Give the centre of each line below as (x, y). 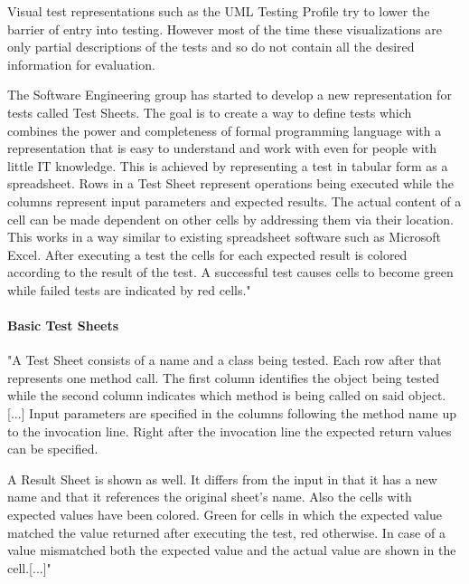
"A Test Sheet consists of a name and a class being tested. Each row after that (225, 360)
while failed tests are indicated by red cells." (129, 289)
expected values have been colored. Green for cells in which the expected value (225, 515)
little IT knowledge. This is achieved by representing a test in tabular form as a (228, 165)
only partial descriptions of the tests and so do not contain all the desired (211, 47)
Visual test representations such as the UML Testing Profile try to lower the (219, 11)
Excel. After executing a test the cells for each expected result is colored (207, 254)
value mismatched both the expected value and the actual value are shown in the (232, 550)
